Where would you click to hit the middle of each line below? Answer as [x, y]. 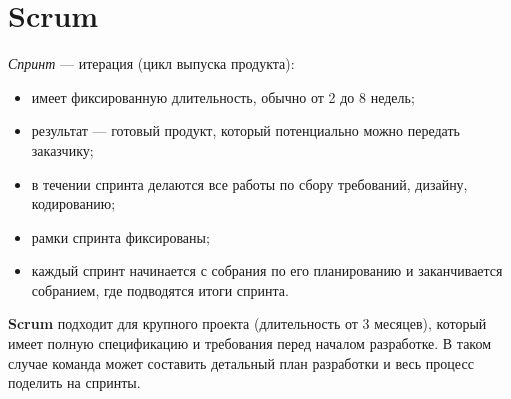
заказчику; [62, 149]
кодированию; [73, 203]
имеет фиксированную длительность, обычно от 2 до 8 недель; [223, 96]
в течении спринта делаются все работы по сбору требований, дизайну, [249, 183]
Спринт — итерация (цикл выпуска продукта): [151, 63]
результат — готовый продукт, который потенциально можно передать [245, 130]
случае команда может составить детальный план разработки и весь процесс [241, 362]
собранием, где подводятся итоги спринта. [160, 289]
